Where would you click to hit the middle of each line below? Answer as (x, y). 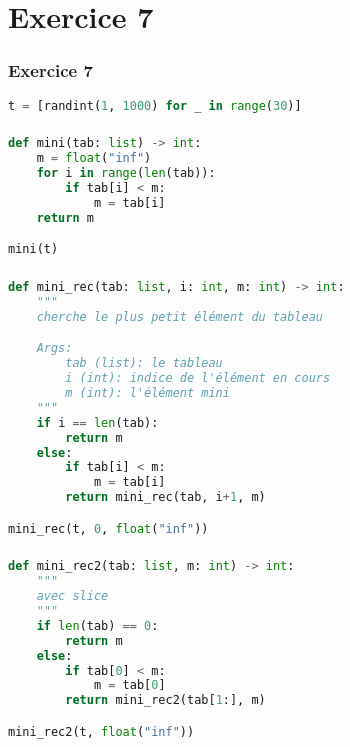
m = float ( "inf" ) (94, 158)
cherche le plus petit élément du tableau (179, 316)
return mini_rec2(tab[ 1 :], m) (165, 700)
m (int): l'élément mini (147, 393)
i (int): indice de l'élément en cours (198, 378)
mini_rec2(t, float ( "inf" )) (101, 731)
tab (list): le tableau (144, 363)
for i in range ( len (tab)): (126, 173)
